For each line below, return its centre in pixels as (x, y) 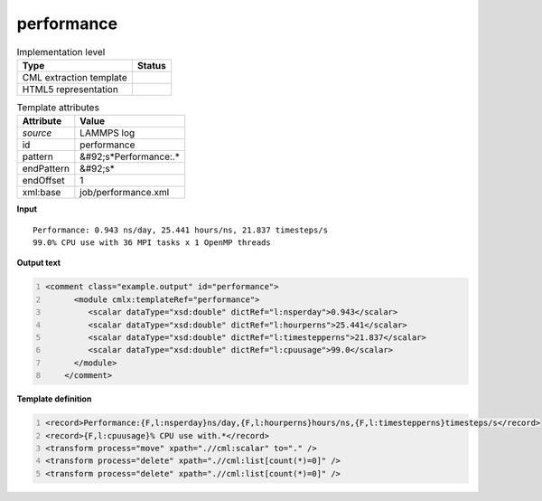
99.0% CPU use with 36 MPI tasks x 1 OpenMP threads (152, 243)
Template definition (54, 399)
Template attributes (58, 108)
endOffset (43, 181)
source (37, 133)
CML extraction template (75, 77)
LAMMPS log (107, 133)
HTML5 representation (70, 89)
